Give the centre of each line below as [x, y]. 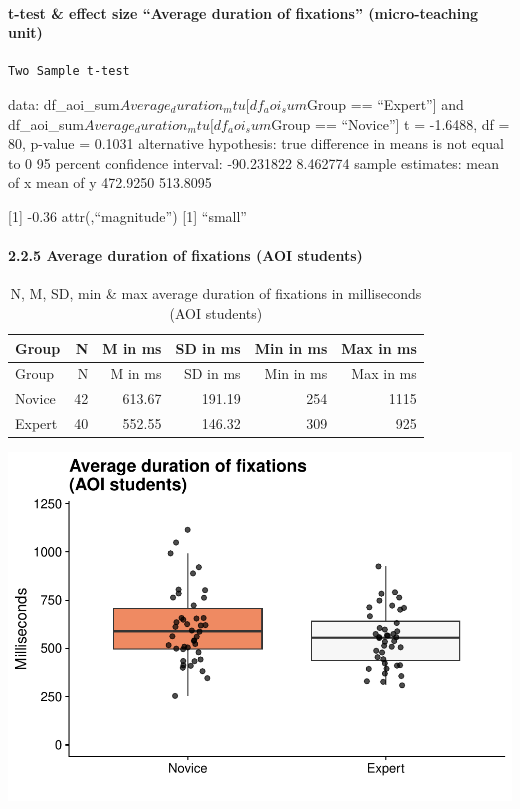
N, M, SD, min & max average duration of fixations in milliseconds [216, 293]
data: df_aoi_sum [64, 103]
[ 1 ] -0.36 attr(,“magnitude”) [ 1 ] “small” [127, 215]
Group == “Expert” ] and [385, 103]
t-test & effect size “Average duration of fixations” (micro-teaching [243, 12]
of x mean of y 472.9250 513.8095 [110, 182]
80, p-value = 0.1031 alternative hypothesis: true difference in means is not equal [256, 143]
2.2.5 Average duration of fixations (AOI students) [185, 255]
